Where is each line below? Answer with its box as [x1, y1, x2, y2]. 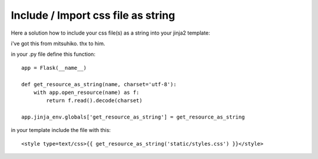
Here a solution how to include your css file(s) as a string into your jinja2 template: [11, 29, 210, 36]
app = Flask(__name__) [21, 65, 87, 71]
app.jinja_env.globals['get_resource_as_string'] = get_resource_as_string [21, 114, 245, 120]
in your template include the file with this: [11, 127, 111, 134]
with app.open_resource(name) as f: [33, 89, 140, 96]
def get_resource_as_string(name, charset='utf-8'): [21, 81, 177, 87]
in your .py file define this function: [11, 50, 95, 58]
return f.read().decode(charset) [46, 97, 143, 104]
